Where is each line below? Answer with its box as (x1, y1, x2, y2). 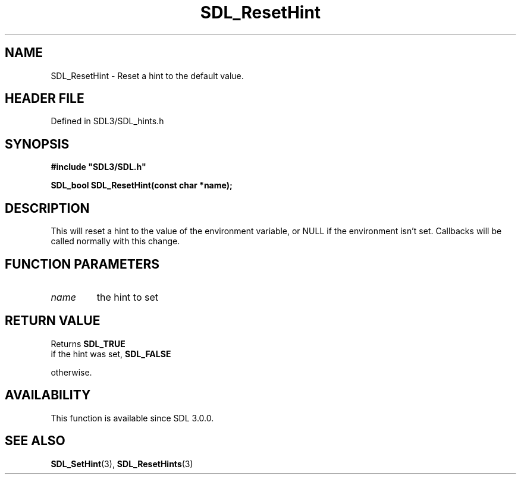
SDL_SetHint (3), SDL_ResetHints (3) (51, 458, 193, 469)
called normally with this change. (51, 236, 180, 247)
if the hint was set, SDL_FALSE (51, 348, 171, 359)
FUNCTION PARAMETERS (5, 256, 159, 272)
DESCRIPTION (5, 200, 90, 216)
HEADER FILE (5, 91, 84, 106)
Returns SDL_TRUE (51, 338, 125, 349)
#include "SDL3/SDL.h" (51, 162, 146, 172)
